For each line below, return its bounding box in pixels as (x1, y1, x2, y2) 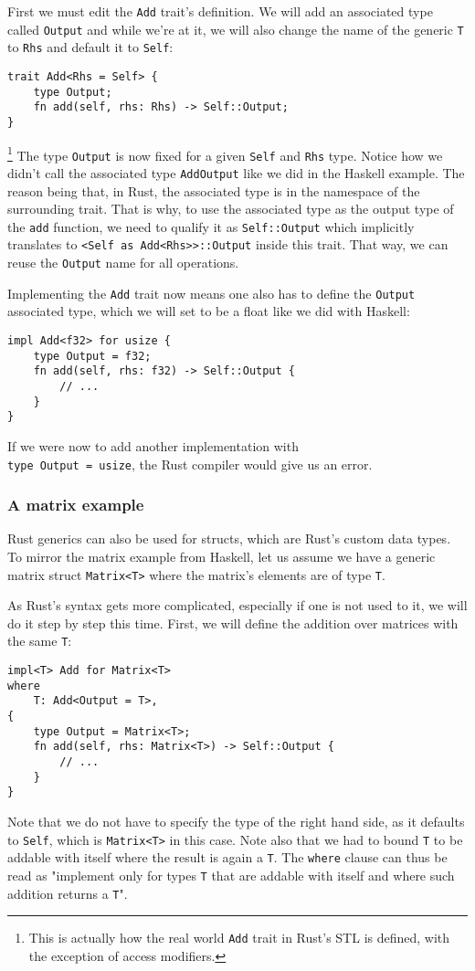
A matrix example (7, 493, 144, 516)
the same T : (7, 631, 72, 650)
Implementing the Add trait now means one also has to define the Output (7, 283, 416, 302)
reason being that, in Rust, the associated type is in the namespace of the (7, 181, 420, 200)
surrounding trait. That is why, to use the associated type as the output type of (7, 199, 454, 218)
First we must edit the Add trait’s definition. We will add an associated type (7, 2, 433, 20)
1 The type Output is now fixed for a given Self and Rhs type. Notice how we (7, 142, 443, 164)
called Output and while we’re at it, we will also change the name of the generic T (7, 19, 464, 38)
